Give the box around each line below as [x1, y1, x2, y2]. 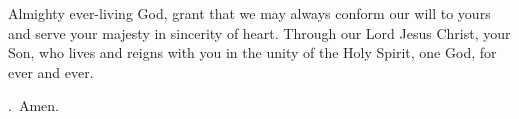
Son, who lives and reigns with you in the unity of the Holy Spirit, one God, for [8, 42, 497, 63]
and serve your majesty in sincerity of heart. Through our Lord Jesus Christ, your [8, 22, 511, 43]
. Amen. [8, 95, 59, 116]
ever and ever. [8, 61, 94, 82]
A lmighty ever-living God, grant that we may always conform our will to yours [8, 3, 491, 23]
